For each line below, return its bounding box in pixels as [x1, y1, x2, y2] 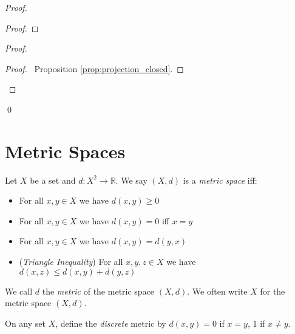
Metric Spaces [5, 138, 126, 163]
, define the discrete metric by [55, 316, 166, 329]
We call [5, 284, 33, 297]
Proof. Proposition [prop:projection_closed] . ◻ [5, 62, 184, 75]
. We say [115, 173, 147, 186]
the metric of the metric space [42, 284, 155, 297]
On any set [5, 316, 46, 329]
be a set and [30, 173, 76, 186]
